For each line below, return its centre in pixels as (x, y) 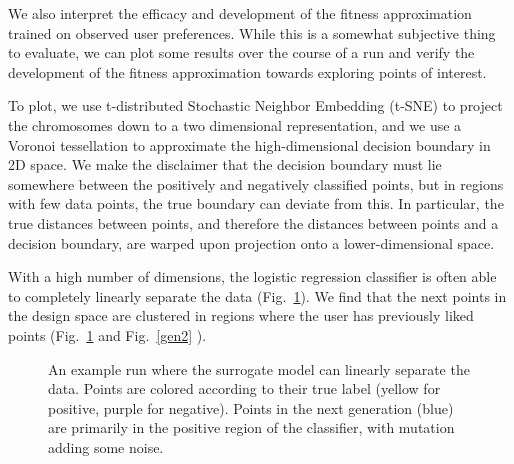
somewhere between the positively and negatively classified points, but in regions (256, 183)
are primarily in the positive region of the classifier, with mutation (251, 427)
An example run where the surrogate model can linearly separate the (259, 368)
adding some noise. (106, 446)
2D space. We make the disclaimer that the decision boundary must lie (225, 164)
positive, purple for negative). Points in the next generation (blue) (251, 407)
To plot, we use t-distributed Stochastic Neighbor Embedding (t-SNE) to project (255, 105)
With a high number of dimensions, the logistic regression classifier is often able (252, 276)
